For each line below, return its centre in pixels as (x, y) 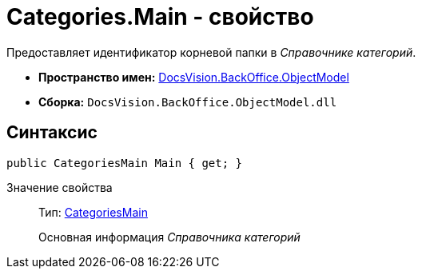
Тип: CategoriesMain (93, 212)
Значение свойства (60, 187)
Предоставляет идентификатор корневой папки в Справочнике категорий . (211, 52)
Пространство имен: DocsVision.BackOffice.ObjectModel (194, 77)
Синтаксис (52, 133)
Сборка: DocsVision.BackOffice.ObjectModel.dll (188, 102)
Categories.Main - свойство (160, 17)
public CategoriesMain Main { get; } (125, 163)
